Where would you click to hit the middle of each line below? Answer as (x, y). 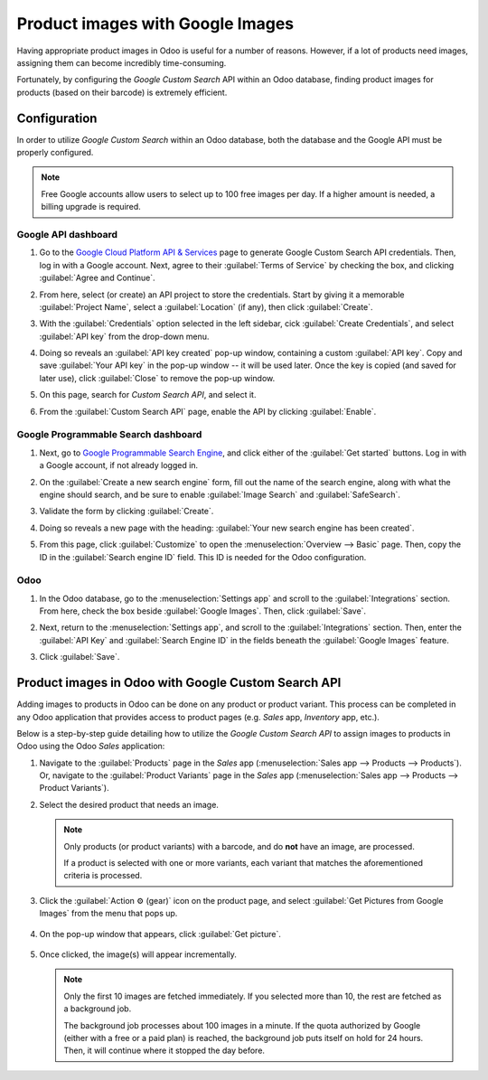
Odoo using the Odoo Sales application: (91, 747)
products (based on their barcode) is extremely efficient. (122, 92)
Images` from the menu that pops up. (108, 914)
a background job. (98, 1009)
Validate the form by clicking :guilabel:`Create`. (127, 512)
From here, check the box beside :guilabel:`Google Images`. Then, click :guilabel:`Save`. (202, 611)
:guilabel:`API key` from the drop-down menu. (124, 336)
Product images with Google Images (155, 23)
